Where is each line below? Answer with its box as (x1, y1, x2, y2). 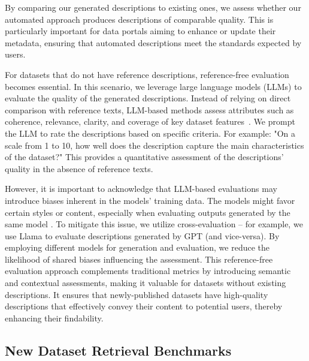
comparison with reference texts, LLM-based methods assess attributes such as (5, 103, 294, 116)
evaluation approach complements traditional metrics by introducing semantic (5, 264, 291, 277)
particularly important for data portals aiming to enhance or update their (5, 25, 276, 37)
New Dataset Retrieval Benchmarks (5, 341, 232, 359)
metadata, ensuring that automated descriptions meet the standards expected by (5, 36, 302, 49)
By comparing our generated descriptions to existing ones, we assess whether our (5, 1, 301, 13)
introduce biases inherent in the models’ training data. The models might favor (5, 194, 295, 206)
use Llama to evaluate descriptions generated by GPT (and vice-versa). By (5, 229, 280, 242)
